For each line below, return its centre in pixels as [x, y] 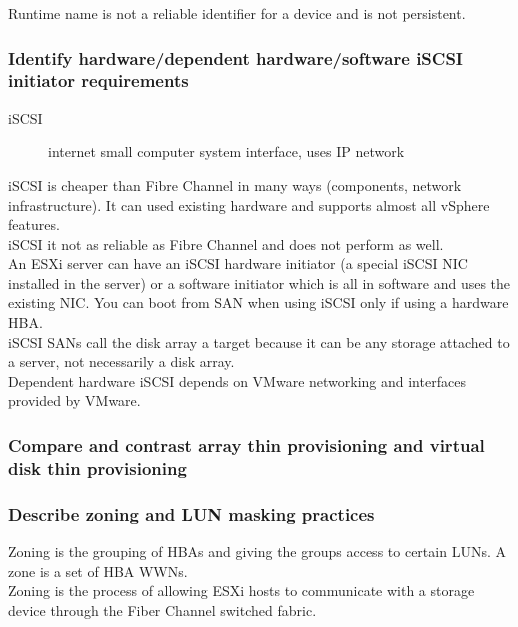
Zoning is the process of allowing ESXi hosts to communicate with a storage [241, 590]
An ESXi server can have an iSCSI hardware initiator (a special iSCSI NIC [238, 263]
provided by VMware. [74, 400]
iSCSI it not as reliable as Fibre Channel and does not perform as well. [226, 243]
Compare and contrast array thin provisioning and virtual [246, 444]
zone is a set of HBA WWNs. [98, 570]
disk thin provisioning [97, 467]
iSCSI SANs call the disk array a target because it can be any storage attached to [259, 341]
